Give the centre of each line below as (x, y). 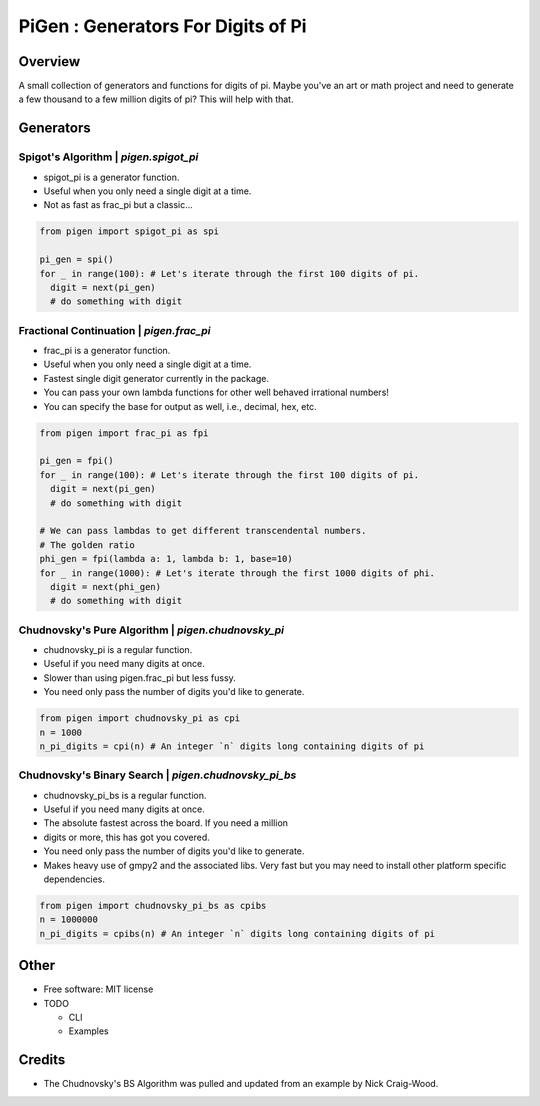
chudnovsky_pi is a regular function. (118, 650)
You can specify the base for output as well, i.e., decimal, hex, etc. (180, 406)
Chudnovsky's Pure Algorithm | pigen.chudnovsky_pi (151, 630)
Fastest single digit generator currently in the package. (156, 378)
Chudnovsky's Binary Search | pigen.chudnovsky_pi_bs (157, 775)
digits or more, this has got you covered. (126, 837)
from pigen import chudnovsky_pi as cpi (139, 718)
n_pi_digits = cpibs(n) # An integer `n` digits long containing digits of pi (237, 933)
